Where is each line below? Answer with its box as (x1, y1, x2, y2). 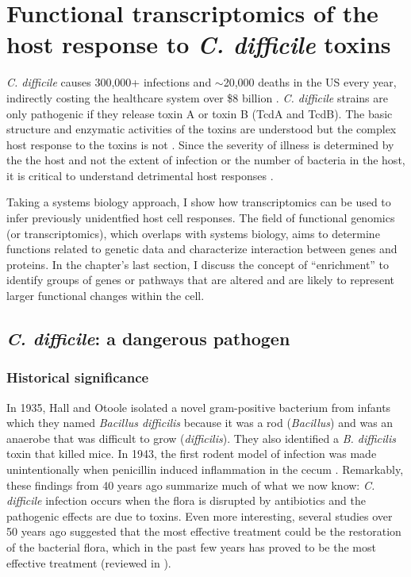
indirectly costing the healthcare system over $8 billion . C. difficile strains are (6, 89, 388, 106)
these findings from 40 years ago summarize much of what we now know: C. (6, 476, 375, 493)
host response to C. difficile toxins (6, 28, 391, 61)
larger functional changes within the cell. (6, 287, 205, 304)
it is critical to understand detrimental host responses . (6, 167, 274, 183)
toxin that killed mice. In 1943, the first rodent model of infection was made (6, 445, 377, 462)
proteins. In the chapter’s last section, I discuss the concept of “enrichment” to (6, 256, 390, 272)
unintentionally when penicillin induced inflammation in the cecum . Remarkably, (6, 461, 404, 477)
